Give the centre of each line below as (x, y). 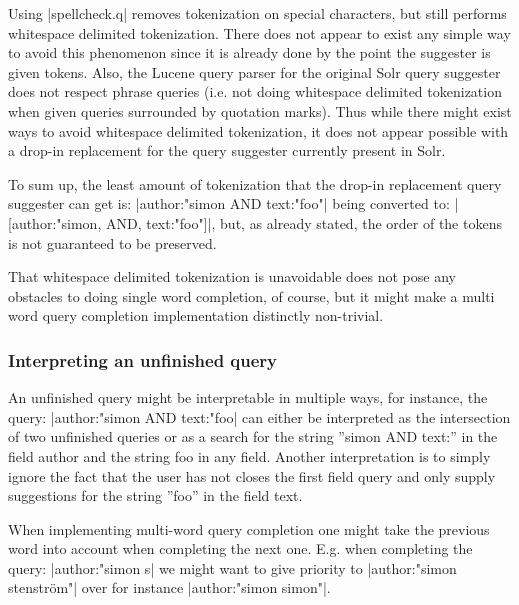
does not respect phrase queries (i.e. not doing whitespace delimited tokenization (255, 91)
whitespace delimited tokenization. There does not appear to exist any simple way (259, 32)
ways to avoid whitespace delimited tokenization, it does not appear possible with (258, 130)
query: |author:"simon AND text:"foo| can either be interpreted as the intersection (259, 416)
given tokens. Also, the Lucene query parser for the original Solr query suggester (254, 71)
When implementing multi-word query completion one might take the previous (249, 528)
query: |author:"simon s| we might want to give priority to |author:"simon (232, 567)
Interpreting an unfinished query (143, 359)
